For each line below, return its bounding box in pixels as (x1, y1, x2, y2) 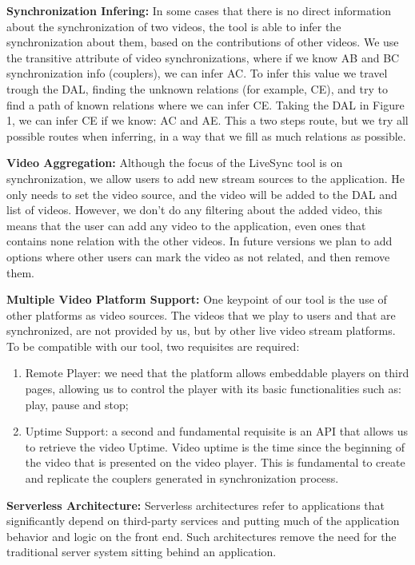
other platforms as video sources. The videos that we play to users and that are (6, 306, 396, 323)
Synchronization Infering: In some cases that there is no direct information (6, 2, 392, 18)
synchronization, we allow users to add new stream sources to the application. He (6, 169, 405, 186)
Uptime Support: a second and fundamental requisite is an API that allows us (25, 423, 409, 440)
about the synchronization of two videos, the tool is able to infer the (6, 18, 341, 34)
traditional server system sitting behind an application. (6, 543, 277, 560)
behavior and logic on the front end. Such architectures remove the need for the (6, 527, 397, 544)
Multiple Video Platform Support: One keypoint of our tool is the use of (6, 291, 387, 308)
